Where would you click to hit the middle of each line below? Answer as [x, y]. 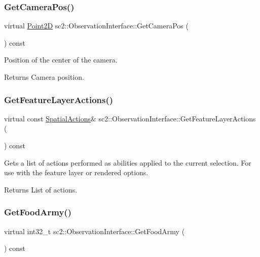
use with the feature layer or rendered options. [76, 172]
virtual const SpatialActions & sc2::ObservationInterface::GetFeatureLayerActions [130, 118]
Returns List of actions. [41, 189]
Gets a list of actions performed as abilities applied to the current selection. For [128, 162]
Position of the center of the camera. [61, 60]
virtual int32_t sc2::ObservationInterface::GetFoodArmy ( [95, 231]
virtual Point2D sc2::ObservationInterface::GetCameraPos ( [96, 26]
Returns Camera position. [44, 77]
